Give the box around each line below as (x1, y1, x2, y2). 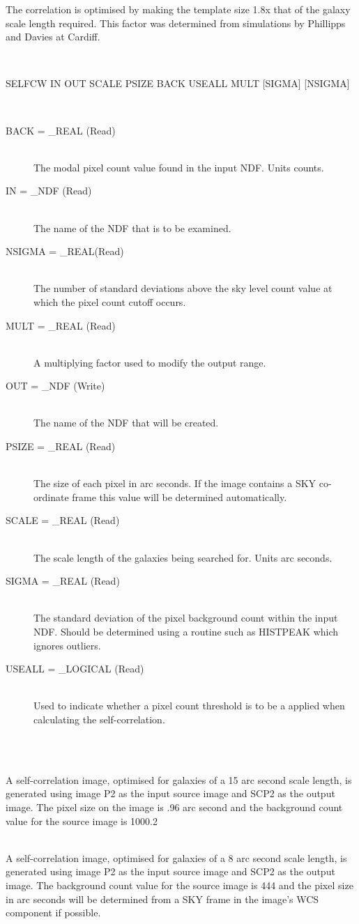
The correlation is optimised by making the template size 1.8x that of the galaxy (6, 2, 351, 16)
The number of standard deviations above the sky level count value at (33, 281, 333, 295)
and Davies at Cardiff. (6, 29, 100, 44)
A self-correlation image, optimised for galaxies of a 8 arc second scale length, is (6, 850, 347, 865)
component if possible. (6, 905, 101, 920)
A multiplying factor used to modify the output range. (33, 355, 266, 369)
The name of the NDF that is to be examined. (33, 220, 231, 235)
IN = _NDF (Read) (6, 183, 92, 198)
